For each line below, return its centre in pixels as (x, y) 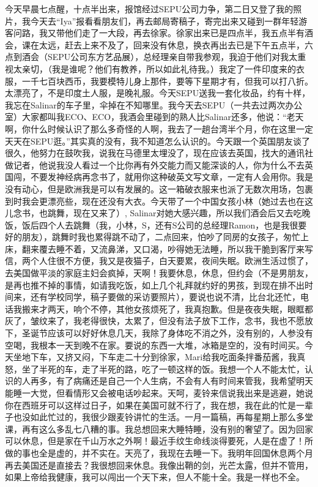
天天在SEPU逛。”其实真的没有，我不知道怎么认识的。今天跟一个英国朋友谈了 (157, 141)
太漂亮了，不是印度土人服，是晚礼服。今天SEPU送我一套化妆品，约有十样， (158, 93)
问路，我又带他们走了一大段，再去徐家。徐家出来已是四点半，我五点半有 (159, 33)
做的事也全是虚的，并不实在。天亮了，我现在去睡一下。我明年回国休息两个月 (159, 452)
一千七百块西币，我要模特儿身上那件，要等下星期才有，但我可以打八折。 (167, 81)
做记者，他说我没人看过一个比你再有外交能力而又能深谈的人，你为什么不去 (155, 164)
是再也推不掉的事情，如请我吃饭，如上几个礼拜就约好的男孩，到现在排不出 (155, 285)
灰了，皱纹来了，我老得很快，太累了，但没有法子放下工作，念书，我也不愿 (155, 321)
